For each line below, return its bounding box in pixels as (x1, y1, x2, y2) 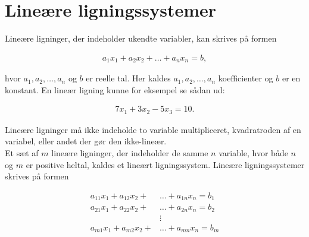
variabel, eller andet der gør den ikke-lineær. (5, 135, 167, 147)
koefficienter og (218, 72, 273, 84)
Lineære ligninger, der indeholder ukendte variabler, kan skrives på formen (5, 32, 277, 45)
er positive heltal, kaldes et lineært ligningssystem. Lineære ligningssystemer (26, 158, 305, 170)
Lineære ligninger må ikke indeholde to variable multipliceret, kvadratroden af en (5, 123, 301, 135)
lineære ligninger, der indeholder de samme (51, 147, 208, 159)
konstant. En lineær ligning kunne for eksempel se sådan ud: (5, 83, 225, 96)
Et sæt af (5, 147, 39, 159)
